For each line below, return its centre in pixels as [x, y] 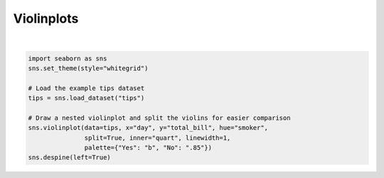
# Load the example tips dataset [86, 88]
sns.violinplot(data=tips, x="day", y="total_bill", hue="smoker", [148, 128]
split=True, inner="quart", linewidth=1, [158, 138]
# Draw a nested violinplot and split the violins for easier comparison [159, 118]
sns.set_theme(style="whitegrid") [88, 68]
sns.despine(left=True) [70, 157]
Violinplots [46, 18]
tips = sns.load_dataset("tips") [86, 98]
